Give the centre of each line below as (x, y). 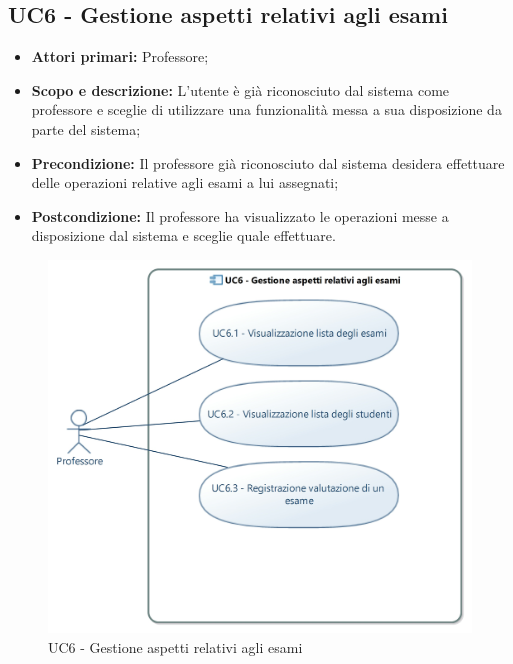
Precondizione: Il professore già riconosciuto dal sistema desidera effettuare (268, 162)
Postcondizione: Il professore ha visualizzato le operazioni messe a (240, 215)
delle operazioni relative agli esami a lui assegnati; (185, 182)
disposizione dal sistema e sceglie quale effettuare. (183, 235)
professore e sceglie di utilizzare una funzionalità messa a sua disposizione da (266, 109)
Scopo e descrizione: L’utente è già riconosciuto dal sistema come (240, 89)
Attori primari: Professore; (120, 56)
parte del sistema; (86, 128)
